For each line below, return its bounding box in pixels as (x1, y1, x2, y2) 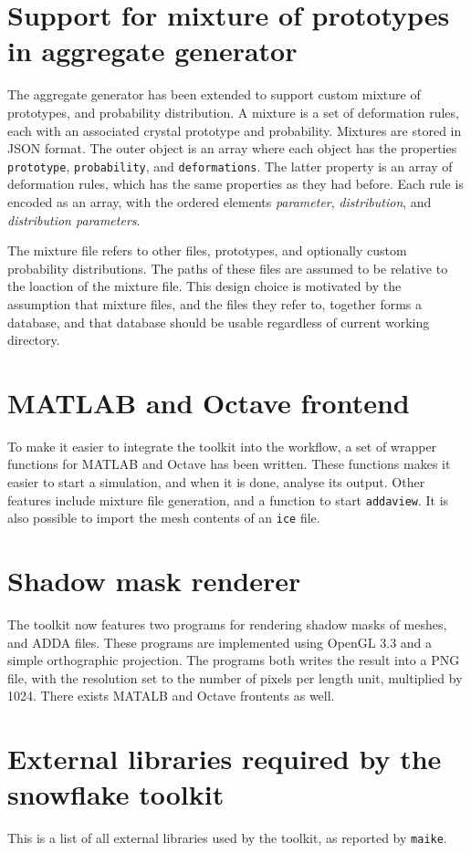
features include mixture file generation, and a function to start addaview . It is (7, 490, 449, 509)
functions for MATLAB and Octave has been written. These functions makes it (7, 454, 451, 473)
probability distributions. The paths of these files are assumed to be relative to (7, 258, 448, 277)
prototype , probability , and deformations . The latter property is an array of (7, 156, 453, 175)
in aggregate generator (7, 32, 298, 69)
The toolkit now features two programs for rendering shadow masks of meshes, (7, 615, 447, 634)
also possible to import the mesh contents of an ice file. (7, 508, 320, 527)
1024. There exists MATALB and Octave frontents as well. (7, 686, 335, 705)
